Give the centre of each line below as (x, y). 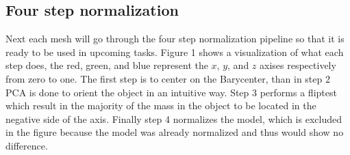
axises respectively (298, 65)
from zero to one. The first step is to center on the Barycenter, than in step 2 (168, 78)
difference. (27, 145)
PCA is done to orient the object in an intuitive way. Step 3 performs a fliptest (171, 92)
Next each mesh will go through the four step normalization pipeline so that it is (175, 39)
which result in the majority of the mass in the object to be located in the (161, 105)
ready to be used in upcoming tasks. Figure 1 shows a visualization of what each (175, 52)
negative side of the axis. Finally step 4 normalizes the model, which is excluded (174, 118)
